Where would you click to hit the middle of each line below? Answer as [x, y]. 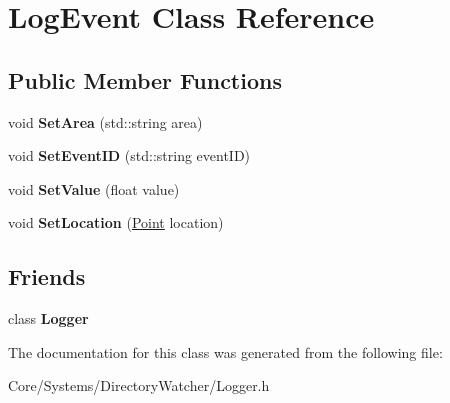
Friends [47, 276]
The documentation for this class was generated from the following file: [225, 351]
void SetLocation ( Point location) [116, 222]
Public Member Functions [145, 79]
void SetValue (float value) [94, 188]
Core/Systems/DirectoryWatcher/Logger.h [139, 385]
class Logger [48, 318]
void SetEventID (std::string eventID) [129, 155]
